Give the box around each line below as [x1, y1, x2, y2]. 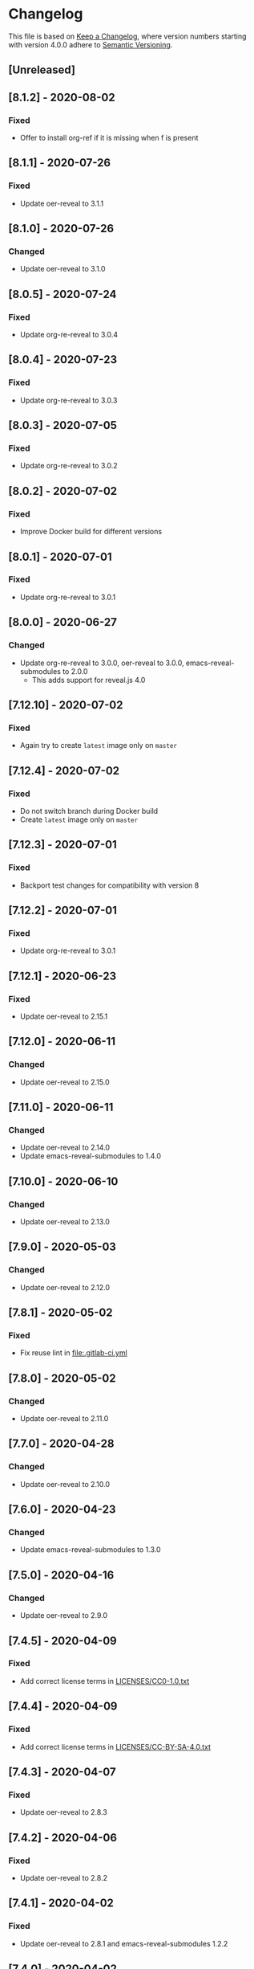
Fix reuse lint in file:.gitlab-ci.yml [19, 1348, 128, 1358]
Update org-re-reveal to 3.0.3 [19, 395, 118, 405]
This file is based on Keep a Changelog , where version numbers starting [8, 31, 247, 41]
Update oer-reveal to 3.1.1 [19, 198, 104, 208]
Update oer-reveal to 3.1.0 [19, 264, 106, 274]
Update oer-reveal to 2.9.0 [19, 1611, 108, 1620]
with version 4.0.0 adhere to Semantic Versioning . [8, 39, 173, 49]
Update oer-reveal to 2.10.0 [19, 1479, 111, 1489]
